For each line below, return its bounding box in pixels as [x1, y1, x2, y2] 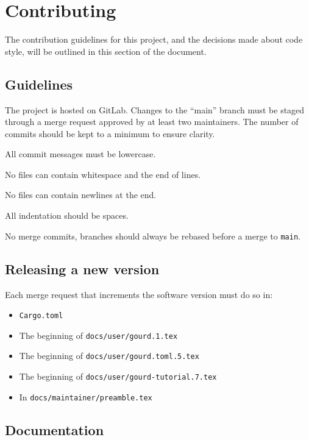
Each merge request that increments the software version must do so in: [5, 288, 273, 300]
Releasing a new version [5, 259, 160, 278]
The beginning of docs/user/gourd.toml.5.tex [19, 349, 199, 362]
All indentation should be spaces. [5, 209, 129, 222]
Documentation [5, 420, 104, 439]
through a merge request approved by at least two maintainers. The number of [5, 115, 299, 128]
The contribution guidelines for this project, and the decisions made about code [5, 33, 303, 46]
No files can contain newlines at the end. [5, 188, 157, 201]
